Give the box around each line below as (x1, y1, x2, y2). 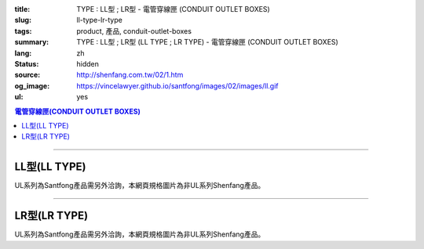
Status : (14, 59, 39, 68)
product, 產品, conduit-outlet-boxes (76, 26, 192, 35)
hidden (76, 59, 100, 68)
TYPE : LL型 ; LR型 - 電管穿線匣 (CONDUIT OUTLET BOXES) (76, 5, 270, 13)
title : (14, 5, 31, 13)
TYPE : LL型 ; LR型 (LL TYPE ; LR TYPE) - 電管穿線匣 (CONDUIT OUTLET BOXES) (76, 38, 339, 47)
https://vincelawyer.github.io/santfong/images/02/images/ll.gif (76, 81, 279, 90)
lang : (14, 48, 32, 58)
